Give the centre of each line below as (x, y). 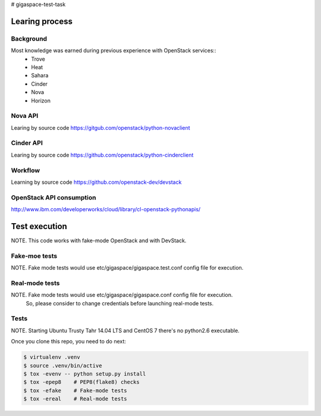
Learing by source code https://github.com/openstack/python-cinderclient (102, 155)
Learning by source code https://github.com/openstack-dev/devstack (96, 182)
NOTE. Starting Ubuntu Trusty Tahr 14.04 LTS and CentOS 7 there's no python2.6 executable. (125, 330)
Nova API (25, 116)
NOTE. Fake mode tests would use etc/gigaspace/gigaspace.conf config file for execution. (122, 295)
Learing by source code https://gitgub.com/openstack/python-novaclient (100, 127)
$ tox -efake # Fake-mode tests (75, 390)
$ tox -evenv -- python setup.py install (85, 374)
